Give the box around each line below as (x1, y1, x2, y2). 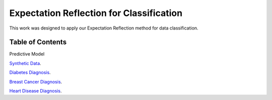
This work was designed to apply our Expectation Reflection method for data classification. (9, 25, 198, 31)
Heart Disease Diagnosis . (9, 88, 62, 94)
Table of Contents (9, 38, 67, 46)
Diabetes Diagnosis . (9, 69, 51, 75)
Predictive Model (9, 51, 45, 57)
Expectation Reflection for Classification (9, 7, 183, 18)
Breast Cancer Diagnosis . (9, 78, 62, 84)
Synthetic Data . (9, 60, 41, 66)
